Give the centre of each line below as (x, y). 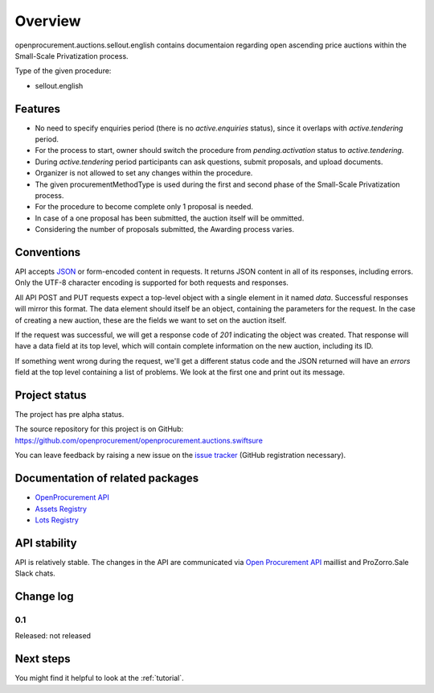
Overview (48, 21)
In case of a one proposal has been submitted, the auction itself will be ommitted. (170, 218)
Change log (44, 597)
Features (37, 109)
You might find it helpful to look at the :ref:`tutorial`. (99, 678)
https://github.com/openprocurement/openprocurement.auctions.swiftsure (139, 440)
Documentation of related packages (107, 479)
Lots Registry (57, 520)
